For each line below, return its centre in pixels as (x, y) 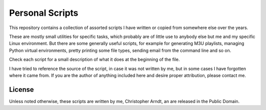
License (21, 90)
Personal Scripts (44, 13)
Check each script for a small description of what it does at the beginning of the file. (94, 60)
